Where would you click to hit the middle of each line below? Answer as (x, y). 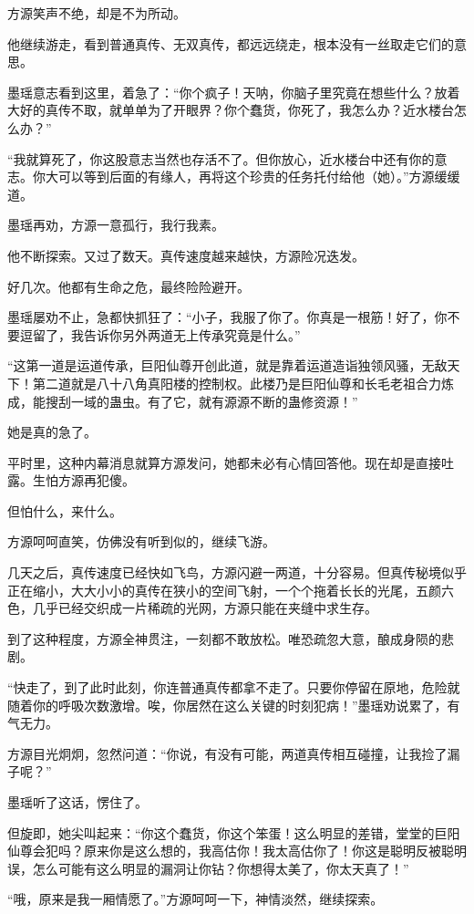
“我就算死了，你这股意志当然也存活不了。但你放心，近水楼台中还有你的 (221, 158)
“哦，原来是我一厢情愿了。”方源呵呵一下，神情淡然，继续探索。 (196, 899)
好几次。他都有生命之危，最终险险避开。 (129, 286)
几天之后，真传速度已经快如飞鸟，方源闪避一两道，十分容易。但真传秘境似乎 (237, 572)
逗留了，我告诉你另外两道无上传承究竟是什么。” (160, 334)
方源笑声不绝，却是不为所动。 (97, 13)
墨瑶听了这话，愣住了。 (77, 802)
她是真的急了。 (52, 432)
